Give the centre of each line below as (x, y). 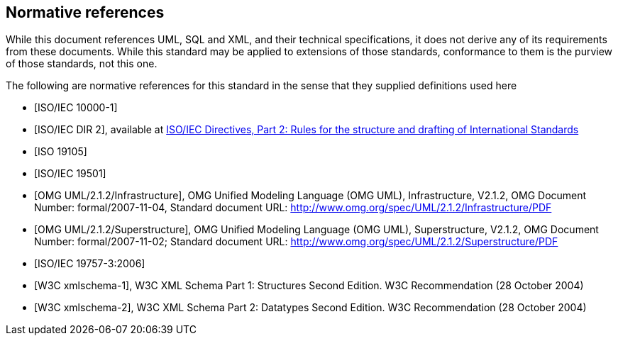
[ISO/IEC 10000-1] (76, 108)
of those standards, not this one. (82, 64)
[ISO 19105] (61, 152)
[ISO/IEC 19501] (70, 174)
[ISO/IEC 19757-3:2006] (90, 264)
